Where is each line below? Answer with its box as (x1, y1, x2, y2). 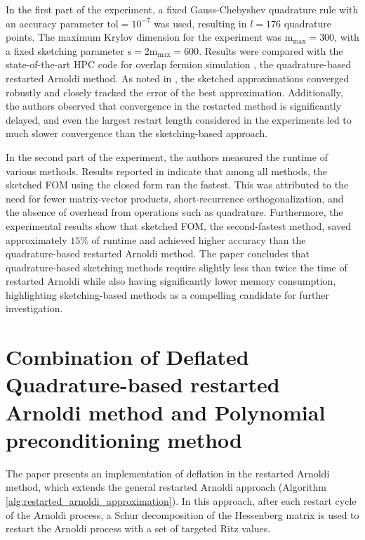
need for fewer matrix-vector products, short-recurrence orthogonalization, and (6, 191, 344, 205)
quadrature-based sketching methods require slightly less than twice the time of (6, 259, 347, 274)
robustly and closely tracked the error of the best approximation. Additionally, (6, 84, 343, 99)
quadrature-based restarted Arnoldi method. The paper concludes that (6, 246, 310, 261)
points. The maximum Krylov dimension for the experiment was (6, 30, 282, 44)
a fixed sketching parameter (6, 43, 124, 58)
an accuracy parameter (6, 15, 104, 30)
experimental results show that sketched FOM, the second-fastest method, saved (6, 218, 352, 233)
